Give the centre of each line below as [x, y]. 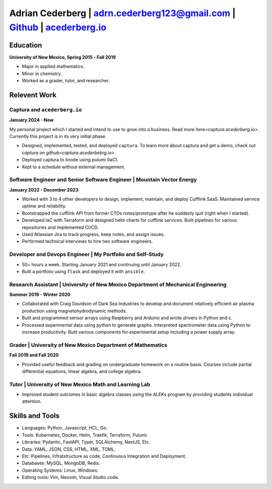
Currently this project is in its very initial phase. [58, 136]
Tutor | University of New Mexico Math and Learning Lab [80, 384]
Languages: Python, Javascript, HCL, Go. [65, 428]
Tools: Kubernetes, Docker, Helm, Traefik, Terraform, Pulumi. [85, 435]
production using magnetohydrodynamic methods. [74, 311]
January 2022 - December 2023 [44, 190]
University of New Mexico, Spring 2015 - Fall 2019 [62, 57]
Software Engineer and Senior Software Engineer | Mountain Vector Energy [103, 180]
